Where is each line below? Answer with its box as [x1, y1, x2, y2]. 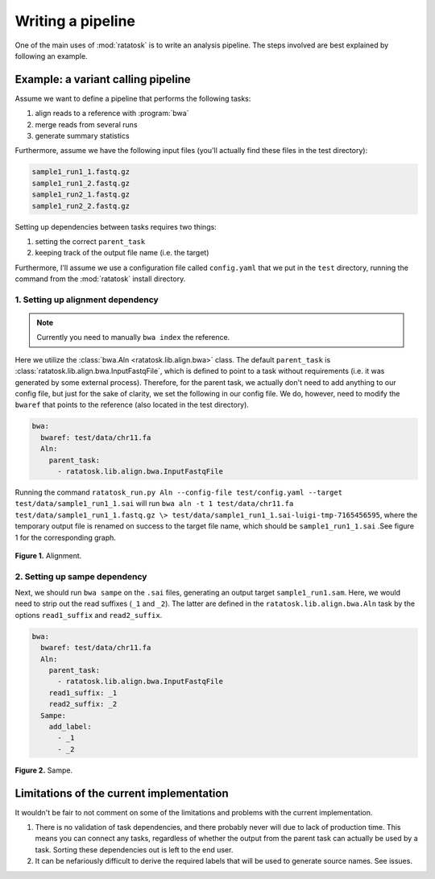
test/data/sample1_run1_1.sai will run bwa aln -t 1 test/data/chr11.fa [14, 499, 294, 508]
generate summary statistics [35, 131, 130, 141]
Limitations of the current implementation [14, 786, 229, 800]
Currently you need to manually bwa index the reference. [36, 333, 230, 342]
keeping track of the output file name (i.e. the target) [35, 248, 209, 258]
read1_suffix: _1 [48, 688, 118, 697]
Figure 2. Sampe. [14, 765, 72, 775]
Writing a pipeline [14, 12, 136, 30]
